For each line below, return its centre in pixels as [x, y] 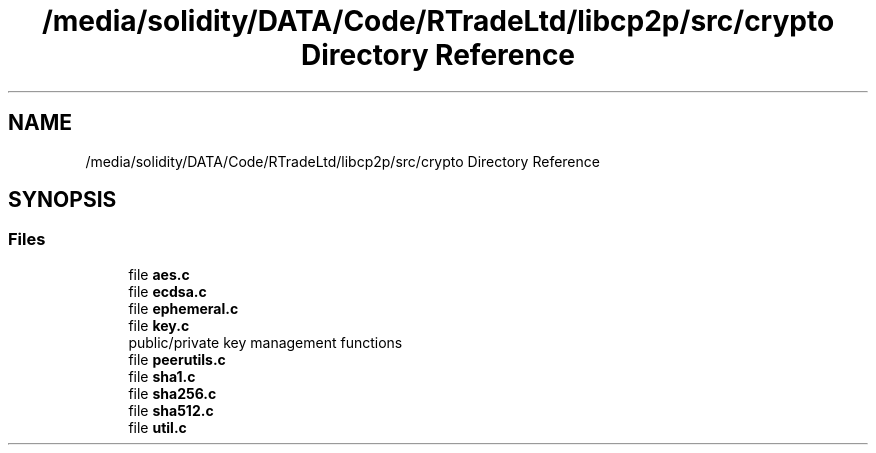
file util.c [157, 427]
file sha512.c [171, 410]
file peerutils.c [177, 359]
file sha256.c [172, 393]
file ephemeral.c [183, 308]
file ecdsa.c [167, 291]
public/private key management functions [265, 342]
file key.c [159, 325]
